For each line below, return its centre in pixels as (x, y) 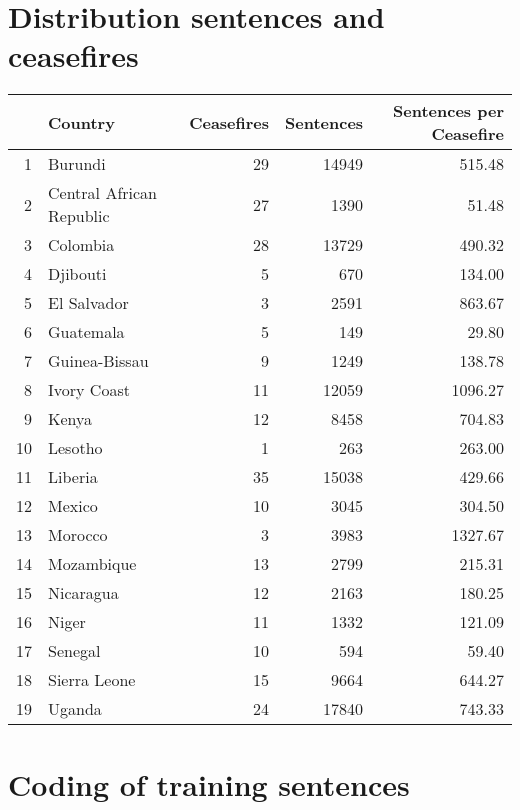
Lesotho (75, 448)
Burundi (77, 164)
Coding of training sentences (209, 783)
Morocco (78, 535)
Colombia (81, 245)
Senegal (74, 651)
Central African (103, 193)
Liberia (73, 477)
